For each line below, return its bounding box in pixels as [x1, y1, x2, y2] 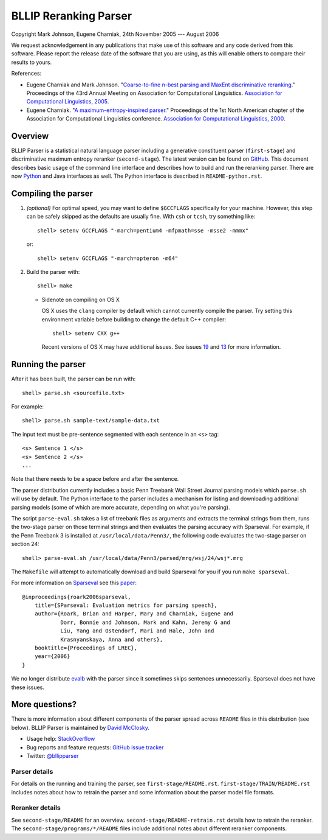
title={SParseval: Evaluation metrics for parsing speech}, [34, 602, 218, 609]
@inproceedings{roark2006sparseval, [22, 593, 131, 600]
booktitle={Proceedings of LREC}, [34, 645, 138, 651]
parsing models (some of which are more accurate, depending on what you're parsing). [11, 503, 230, 511]
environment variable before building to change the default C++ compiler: [41, 315, 227, 323]
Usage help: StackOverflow [26, 735, 95, 743]
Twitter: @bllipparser [26, 752, 79, 760]
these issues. [11, 684, 45, 691]
